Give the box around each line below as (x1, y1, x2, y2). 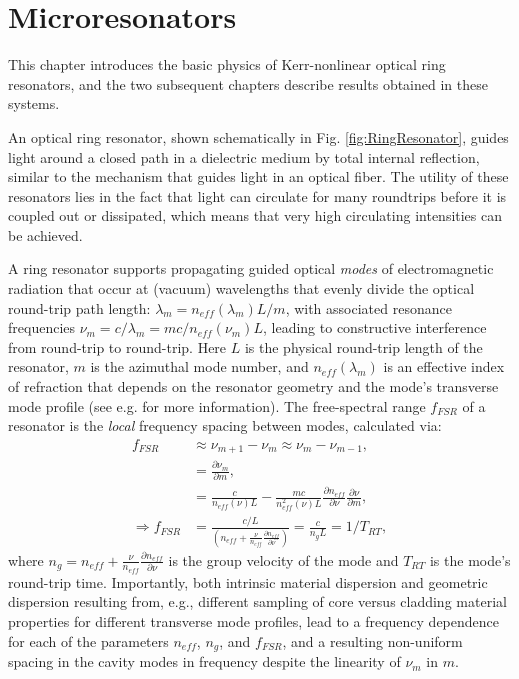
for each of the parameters (8, 630, 169, 651)
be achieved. (8, 224, 83, 245)
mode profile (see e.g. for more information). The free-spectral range (8, 395, 426, 416)
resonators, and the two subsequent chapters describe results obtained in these (8, 73, 488, 94)
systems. (8, 93, 60, 114)
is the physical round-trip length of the (244, 336, 483, 357)
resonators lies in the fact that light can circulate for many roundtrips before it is (8, 185, 507, 206)
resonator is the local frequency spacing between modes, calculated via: (8, 415, 442, 436)
